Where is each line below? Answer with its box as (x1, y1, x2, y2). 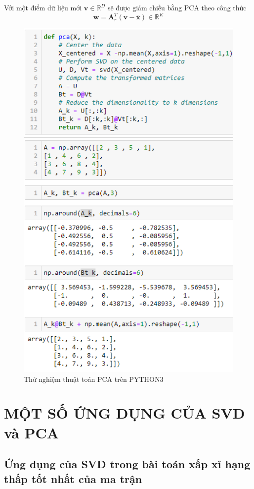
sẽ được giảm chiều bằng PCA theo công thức (107, 2, 247, 12)
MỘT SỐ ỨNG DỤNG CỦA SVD (4, 403, 245, 423)
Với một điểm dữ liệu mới (4, 2, 82, 12)
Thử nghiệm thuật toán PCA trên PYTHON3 (24, 373, 164, 384)
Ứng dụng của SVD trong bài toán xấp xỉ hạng (4, 456, 251, 472)
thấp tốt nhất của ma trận (4, 471, 142, 486)
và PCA (4, 422, 59, 442)
